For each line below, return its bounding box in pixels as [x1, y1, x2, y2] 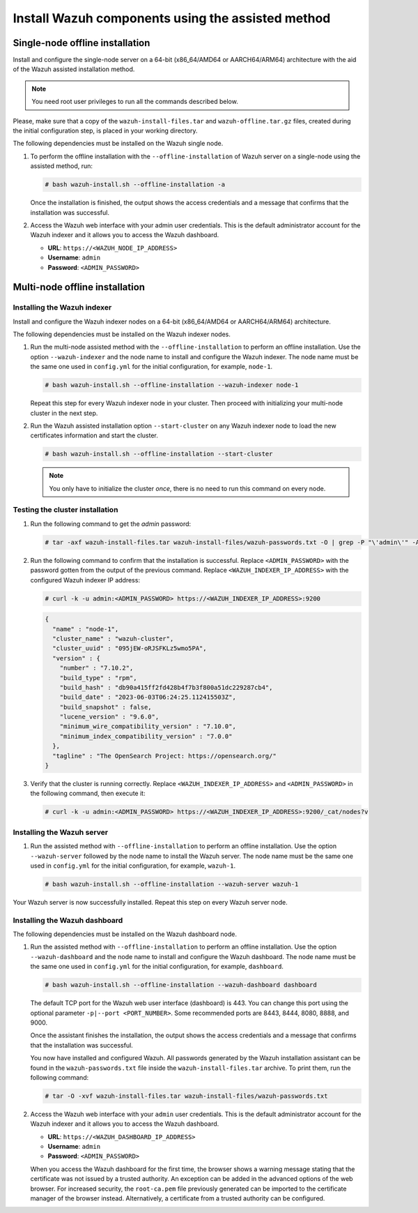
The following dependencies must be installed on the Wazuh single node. [13, 140, 224, 148]
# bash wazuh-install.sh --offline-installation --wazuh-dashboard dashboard [45, 981, 317, 989]
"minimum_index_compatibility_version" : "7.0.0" [59, 732, 233, 740]
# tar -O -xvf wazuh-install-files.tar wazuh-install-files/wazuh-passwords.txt [45, 1092, 328, 1100]
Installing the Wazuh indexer [13, 303, 112, 312]
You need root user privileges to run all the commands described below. [31, 98, 238, 106]
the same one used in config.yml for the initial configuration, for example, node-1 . [30, 363, 273, 371]
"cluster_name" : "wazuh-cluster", [52, 635, 174, 642]
